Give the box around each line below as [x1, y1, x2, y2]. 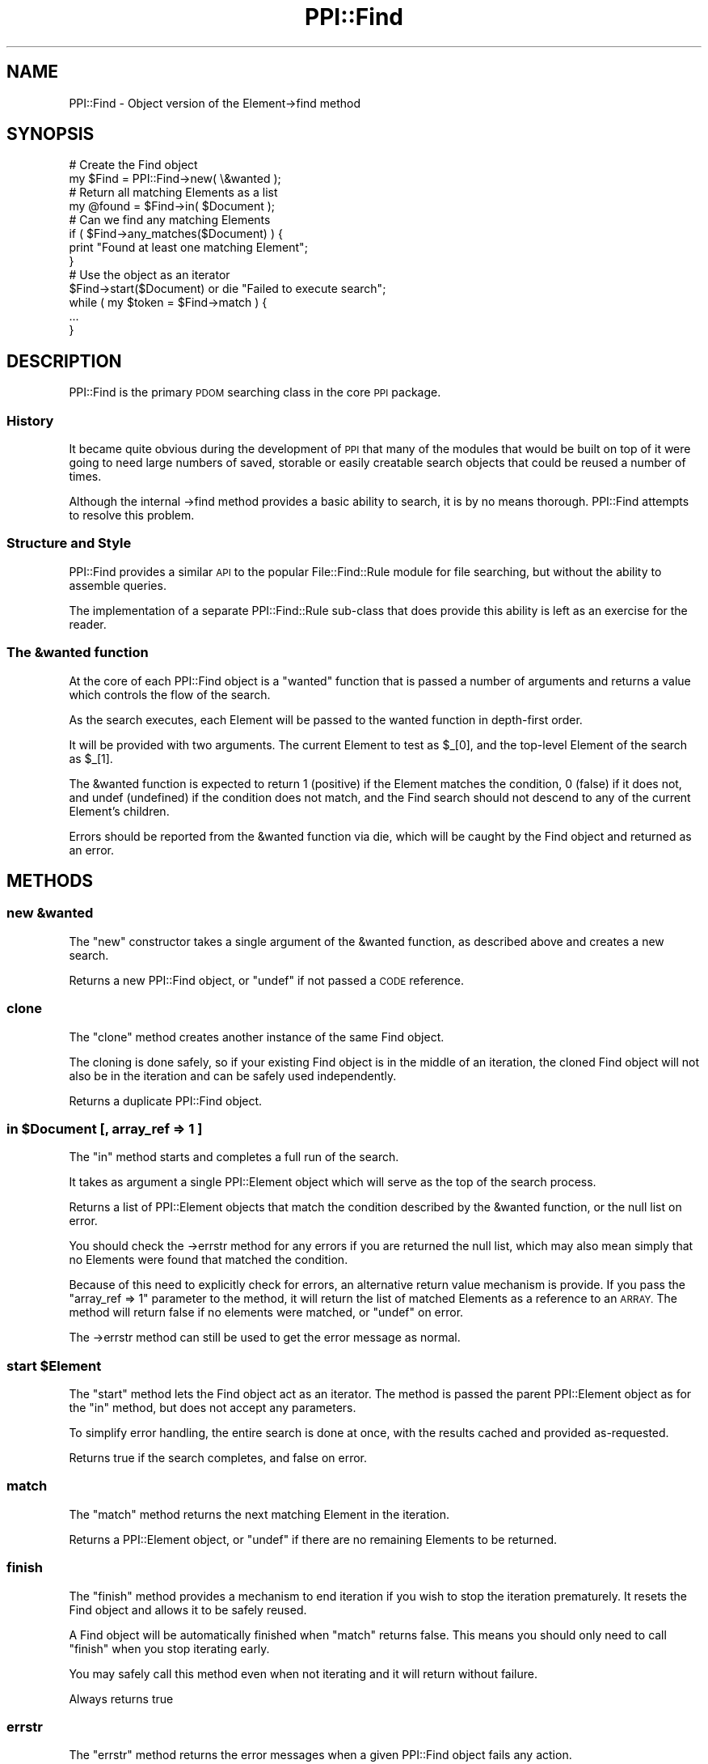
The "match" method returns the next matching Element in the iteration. [69, 1507, 450, 1521]
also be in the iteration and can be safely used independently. [69, 1068, 397, 1083]
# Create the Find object [69, 158, 198, 172]
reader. [69, 617, 107, 631]
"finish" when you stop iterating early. [69, 1641, 270, 1656]
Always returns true [69, 1691, 174, 1706]
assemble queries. [69, 578, 166, 592]
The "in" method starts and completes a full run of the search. [69, 1150, 399, 1164]
